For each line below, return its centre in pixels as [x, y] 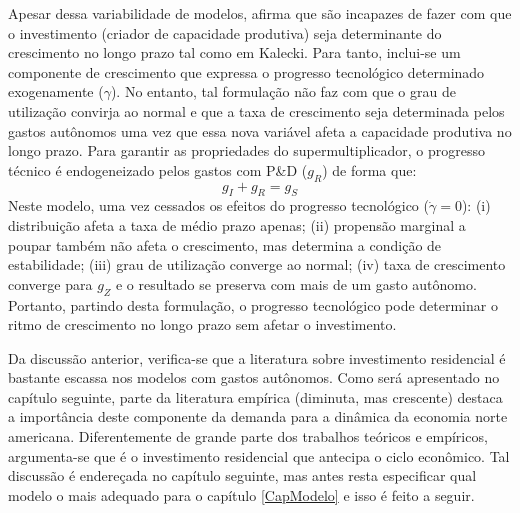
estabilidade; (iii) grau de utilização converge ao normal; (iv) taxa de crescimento [257, 264]
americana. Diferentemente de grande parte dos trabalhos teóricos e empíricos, [248, 436]
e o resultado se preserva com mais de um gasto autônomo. [296, 283]
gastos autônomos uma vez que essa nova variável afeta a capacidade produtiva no [260, 130]
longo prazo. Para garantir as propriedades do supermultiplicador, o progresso [247, 150]
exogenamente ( [56, 91]
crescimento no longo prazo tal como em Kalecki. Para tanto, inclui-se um [234, 52]
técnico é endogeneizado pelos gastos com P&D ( [158, 169]
